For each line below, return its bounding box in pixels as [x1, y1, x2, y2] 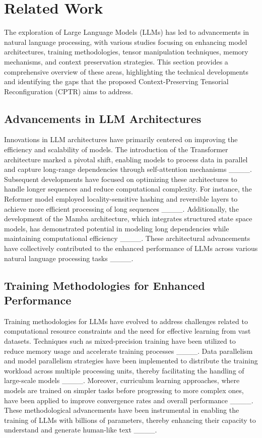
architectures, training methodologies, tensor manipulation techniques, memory [4, 46, 248, 57]
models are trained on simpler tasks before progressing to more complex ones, [4, 385, 244, 395]
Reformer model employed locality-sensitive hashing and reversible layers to [4, 194, 238, 204]
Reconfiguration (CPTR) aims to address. [4, 86, 134, 96]
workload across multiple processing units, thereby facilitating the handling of [4, 365, 244, 376]
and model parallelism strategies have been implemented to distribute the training [4, 355, 258, 366]
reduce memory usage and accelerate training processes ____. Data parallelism [4, 345, 253, 356]
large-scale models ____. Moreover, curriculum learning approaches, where [4, 375, 240, 386]
